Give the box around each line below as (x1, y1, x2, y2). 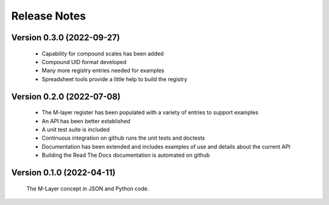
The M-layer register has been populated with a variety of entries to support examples (41, 109, 259, 116)
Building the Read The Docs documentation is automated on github (41, 151, 210, 159)
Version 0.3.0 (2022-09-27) (11, 32, 120, 43)
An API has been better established (41, 117, 130, 124)
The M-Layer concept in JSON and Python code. (26, 185, 149, 192)
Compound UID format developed (41, 58, 127, 65)
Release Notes (11, 9, 87, 23)
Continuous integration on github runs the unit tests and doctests (41, 134, 205, 142)
